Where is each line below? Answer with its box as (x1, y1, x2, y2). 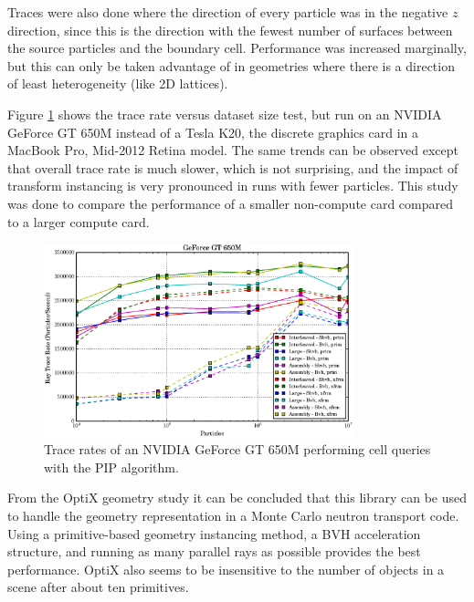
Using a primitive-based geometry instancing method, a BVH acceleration (7, 524, 421, 543)
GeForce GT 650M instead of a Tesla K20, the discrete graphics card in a (7, 122, 418, 141)
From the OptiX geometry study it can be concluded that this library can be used (7, 488, 468, 507)
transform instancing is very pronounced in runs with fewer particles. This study (7, 176, 458, 195)
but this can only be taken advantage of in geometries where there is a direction (7, 56, 455, 75)
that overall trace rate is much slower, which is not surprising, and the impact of (7, 158, 458, 177)
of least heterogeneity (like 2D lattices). (7, 74, 228, 93)
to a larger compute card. (7, 212, 150, 231)
